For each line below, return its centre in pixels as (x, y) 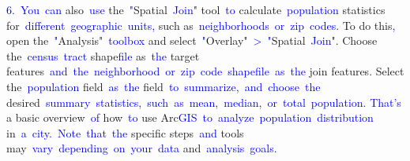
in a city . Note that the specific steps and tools (125, 132)
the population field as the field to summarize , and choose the (164, 86)
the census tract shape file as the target (103, 55)
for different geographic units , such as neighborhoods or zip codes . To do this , (201, 25)
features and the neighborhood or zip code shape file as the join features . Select (205, 71)
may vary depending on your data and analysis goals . (142, 148)
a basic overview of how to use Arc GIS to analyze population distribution (190, 117)
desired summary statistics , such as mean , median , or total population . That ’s (204, 102)
